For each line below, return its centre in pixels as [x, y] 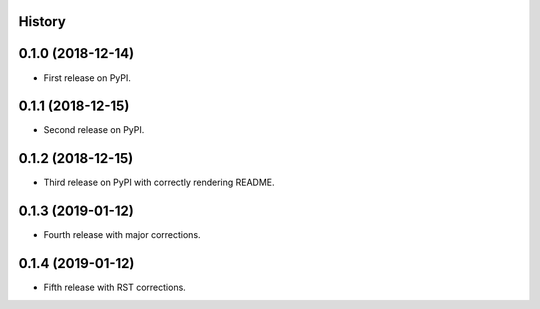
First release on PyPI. [87, 77]
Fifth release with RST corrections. [115, 287]
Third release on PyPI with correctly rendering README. [159, 182]
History [42, 21]
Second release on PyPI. [94, 130]
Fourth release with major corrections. [122, 235]
